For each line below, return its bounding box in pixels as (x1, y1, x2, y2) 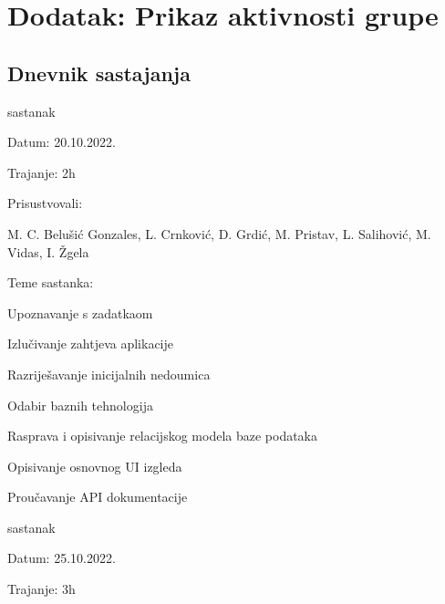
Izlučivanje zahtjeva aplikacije (7, 334, 173, 353)
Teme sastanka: (7, 273, 94, 292)
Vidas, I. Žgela (7, 242, 89, 261)
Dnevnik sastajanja (7, 58, 191, 87)
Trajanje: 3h (7, 579, 76, 599)
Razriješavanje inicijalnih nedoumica (7, 364, 211, 383)
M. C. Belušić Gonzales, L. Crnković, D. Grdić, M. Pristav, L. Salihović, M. (7, 224, 431, 243)
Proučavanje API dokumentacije (7, 487, 188, 506)
